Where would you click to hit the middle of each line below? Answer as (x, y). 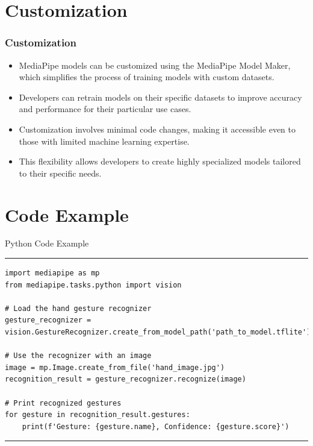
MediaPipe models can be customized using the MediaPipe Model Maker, (155, 65)
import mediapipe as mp (52, 273)
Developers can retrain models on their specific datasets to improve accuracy (160, 97)
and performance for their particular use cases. (105, 109)
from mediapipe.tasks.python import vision (93, 285)
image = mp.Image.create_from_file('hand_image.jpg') (115, 367)
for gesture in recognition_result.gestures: (98, 415)
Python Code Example (47, 243)
